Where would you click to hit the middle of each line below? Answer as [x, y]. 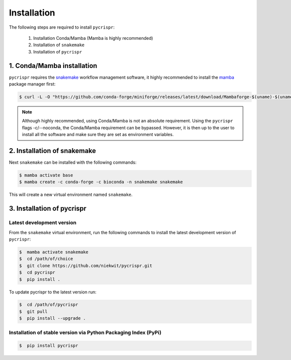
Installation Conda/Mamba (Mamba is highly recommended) [93, 38]
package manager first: [32, 84]
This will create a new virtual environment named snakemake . [71, 195]
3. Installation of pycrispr [48, 209]
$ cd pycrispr [37, 273]
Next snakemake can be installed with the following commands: [73, 162]
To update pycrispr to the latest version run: [53, 292]
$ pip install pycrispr [49, 346]
